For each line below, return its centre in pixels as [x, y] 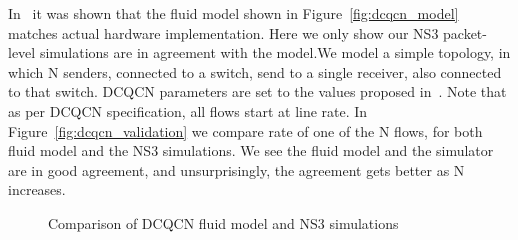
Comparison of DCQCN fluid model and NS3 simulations [223, 222]
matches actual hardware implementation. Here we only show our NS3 [223, 32]
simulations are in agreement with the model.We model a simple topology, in [275, 52]
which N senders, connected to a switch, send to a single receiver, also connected [255, 71]
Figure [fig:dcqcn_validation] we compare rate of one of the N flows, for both [245, 130]
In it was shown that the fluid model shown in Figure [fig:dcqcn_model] [233, 13]
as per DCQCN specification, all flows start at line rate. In [188, 110]
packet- [465, 32]
